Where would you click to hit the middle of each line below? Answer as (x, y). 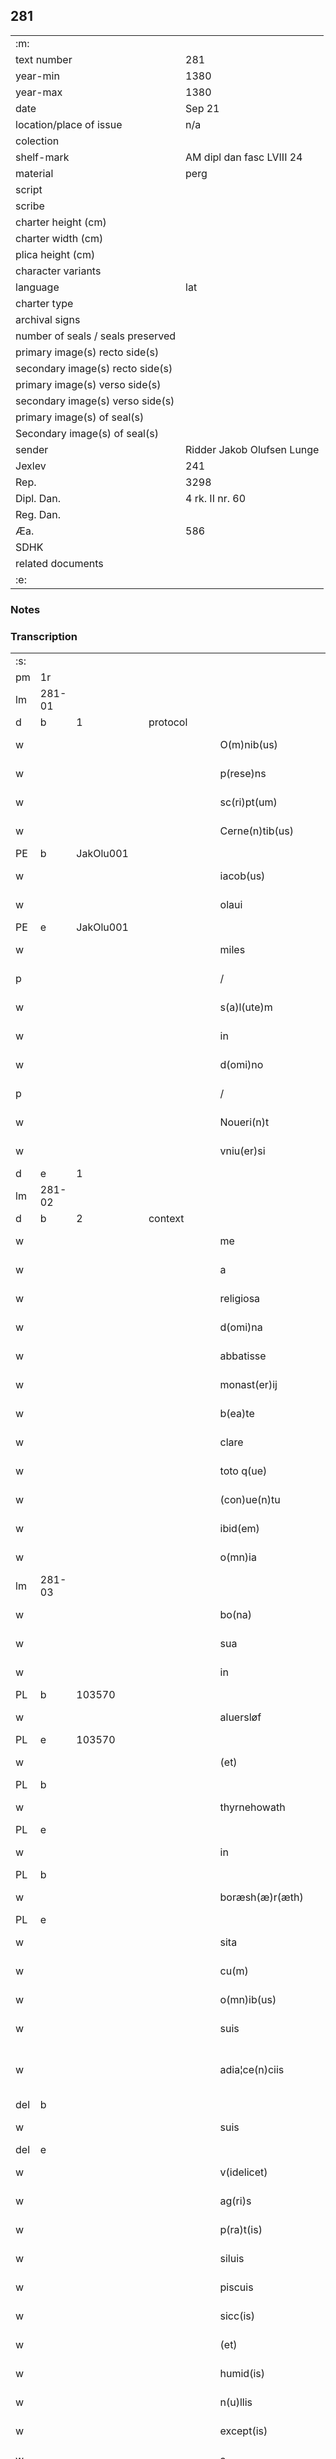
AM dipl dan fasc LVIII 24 (244, 157)
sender (32, 449)
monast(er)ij (248, 1385)
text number (44, 59)
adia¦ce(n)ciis (252, 2070)
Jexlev (31, 466)
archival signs (48, 319)
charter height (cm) (61, 222)
